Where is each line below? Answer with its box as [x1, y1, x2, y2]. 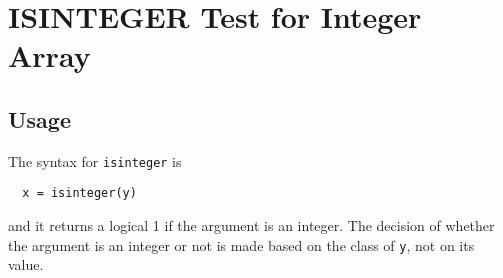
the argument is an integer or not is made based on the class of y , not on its [8, 234, 475, 255]
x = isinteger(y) [22, 186, 137, 201]
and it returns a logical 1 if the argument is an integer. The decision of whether [8, 215, 495, 236]
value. [8, 254, 44, 275]
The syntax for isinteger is [8, 150, 182, 171]
